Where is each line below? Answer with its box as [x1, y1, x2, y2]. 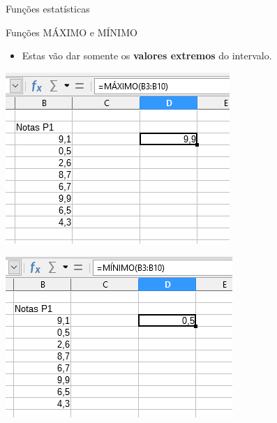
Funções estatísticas [6, 1, 90, 15]
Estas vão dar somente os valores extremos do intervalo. [22, 48, 272, 63]
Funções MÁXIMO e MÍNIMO [6, 24, 137, 39]
